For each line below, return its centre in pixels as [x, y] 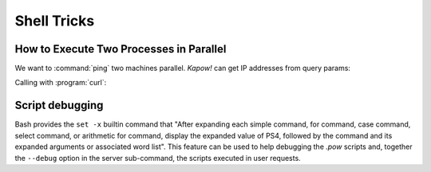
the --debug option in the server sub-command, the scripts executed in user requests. [158, 158]
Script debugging [59, 106]
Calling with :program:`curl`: [61, 83]
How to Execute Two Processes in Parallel [121, 49]
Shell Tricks [55, 21]
